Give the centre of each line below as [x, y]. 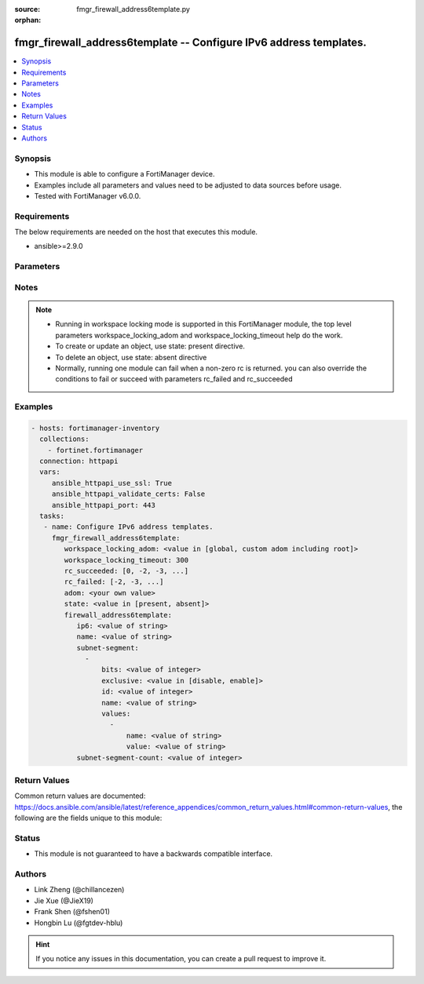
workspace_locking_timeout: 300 [126, 560]
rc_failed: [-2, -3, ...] [114, 582]
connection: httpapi [79, 461]
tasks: [52, 516]
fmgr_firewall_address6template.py [133, 9]
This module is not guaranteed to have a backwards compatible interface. [154, 854]
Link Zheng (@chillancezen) [79, 890]
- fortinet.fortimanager [95, 450]
